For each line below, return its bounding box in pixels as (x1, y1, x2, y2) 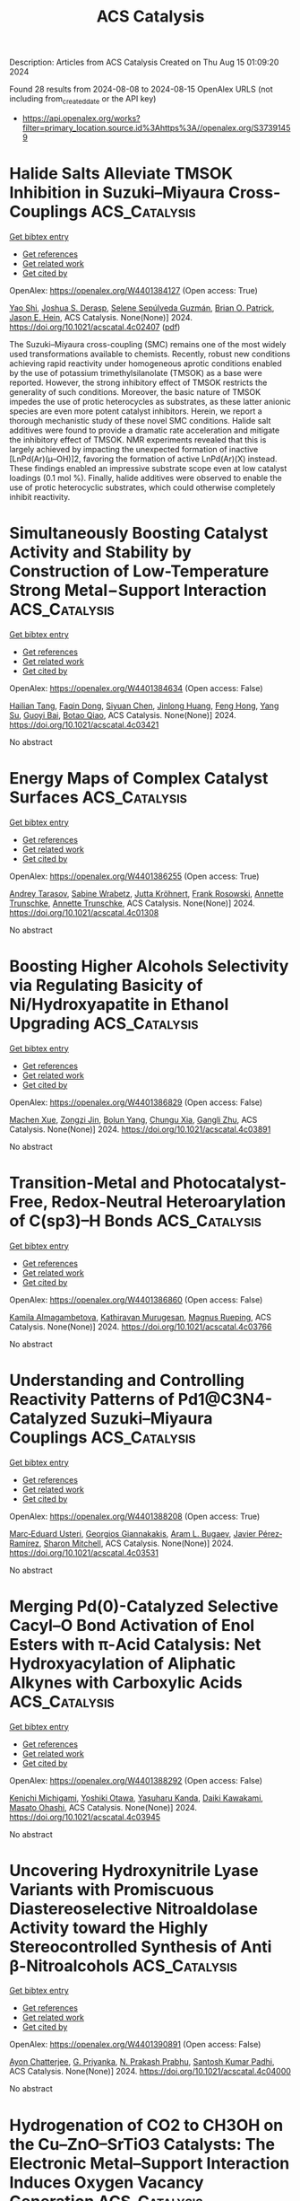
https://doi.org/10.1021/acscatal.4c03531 (9, 1547, 159, 1558)
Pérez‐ (258, 1528, 283, 1539)
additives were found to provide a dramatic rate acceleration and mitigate (9, 425, 280, 435)
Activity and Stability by (9, 542, 193, 563)
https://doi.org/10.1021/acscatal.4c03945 (9, 1811, 161, 1822)
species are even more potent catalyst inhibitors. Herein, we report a (9, 406, 262, 417)
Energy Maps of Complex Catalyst (9, 768, 269, 789)
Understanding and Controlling (9, 1370, 244, 1390)
